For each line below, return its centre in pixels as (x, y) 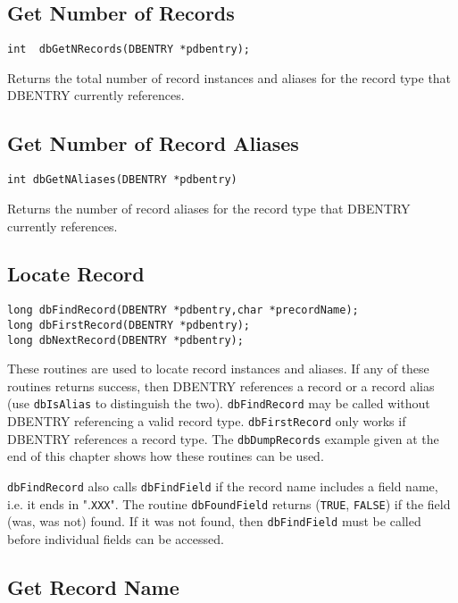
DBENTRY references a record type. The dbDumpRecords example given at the (223, 438)
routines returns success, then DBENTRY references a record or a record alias (221, 385)
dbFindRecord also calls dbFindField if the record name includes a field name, (223, 486)
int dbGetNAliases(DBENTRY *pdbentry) (122, 180)
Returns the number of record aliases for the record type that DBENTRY (209, 208)
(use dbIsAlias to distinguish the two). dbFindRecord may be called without (219, 403)
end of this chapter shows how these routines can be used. (166, 456)
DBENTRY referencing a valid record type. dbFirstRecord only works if (207, 421)
